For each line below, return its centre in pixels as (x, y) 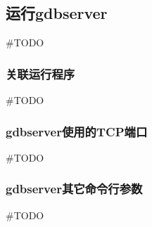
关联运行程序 (40, 73)
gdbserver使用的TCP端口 (77, 131)
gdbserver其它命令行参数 (74, 189)
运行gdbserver (57, 13)
